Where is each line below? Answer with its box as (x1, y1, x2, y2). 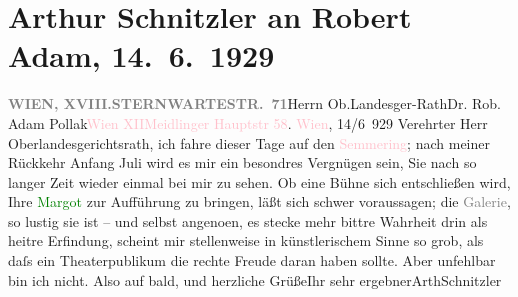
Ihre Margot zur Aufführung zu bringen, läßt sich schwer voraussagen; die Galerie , (8, 191, 511, 212)
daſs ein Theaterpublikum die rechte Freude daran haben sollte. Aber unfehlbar (8, 250, 496, 271)
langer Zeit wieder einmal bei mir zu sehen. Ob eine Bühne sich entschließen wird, (8, 171, 511, 192)
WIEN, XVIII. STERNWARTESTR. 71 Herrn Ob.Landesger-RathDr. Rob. (8, 93, 501, 114)
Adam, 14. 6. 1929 (8, 35, 275, 76)
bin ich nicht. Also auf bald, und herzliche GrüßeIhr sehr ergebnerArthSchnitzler (8, 269, 502, 290)
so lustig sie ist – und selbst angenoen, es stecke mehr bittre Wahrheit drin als (8, 210, 488, 231)
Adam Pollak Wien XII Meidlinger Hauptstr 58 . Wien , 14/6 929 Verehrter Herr (8, 112, 488, 133)
